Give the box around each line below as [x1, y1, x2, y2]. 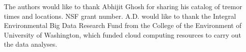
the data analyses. [4, 39, 58, 49]
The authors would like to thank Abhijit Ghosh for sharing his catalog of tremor [4, 1, 242, 11]
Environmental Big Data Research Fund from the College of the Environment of [4, 20, 242, 30]
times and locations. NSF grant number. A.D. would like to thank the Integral [4, 11, 236, 21]
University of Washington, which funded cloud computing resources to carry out [4, 29, 241, 39]
